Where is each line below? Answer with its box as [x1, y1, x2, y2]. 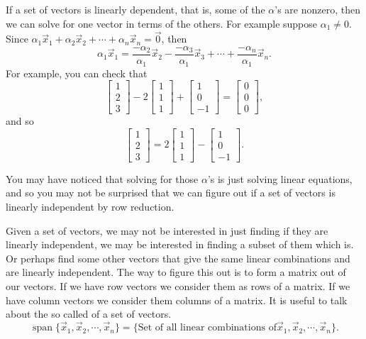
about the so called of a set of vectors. [6, 306, 172, 321]
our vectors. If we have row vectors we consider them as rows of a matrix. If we [6, 279, 350, 294]
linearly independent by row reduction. [6, 199, 174, 214]
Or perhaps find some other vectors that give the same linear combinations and [6, 250, 350, 265]
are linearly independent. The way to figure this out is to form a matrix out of [6, 265, 346, 279]
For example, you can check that [6, 65, 148, 80]
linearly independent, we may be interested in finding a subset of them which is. [6, 237, 354, 252]
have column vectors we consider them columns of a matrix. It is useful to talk [6, 292, 348, 307]
